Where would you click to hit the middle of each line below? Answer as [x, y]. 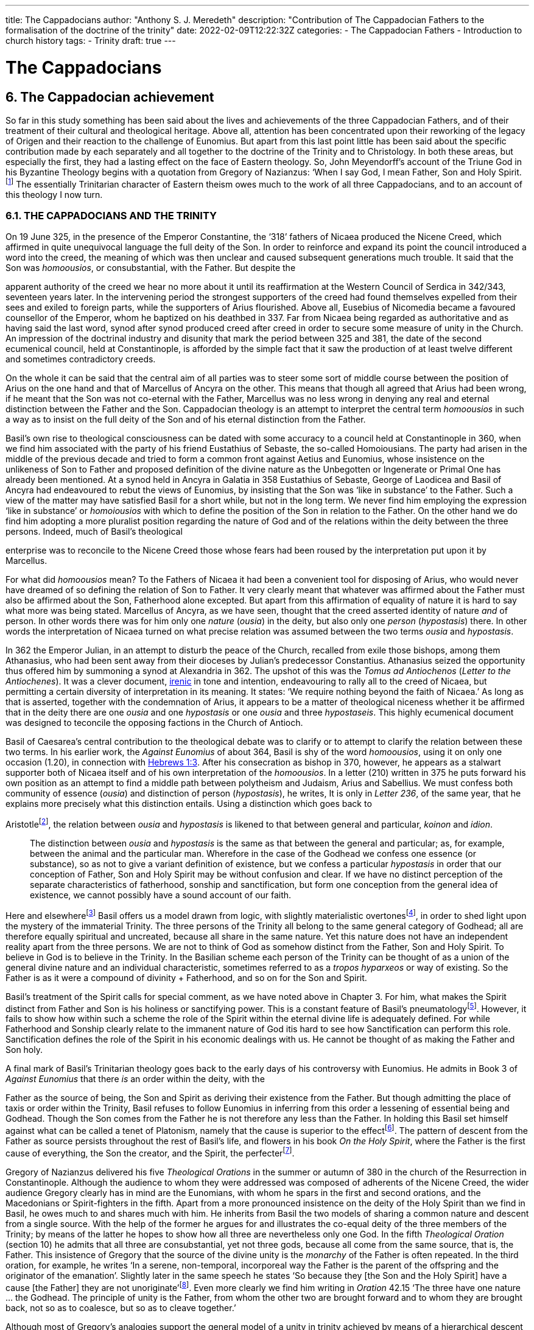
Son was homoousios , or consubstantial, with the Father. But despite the [151, 268]
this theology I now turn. [54, 194]
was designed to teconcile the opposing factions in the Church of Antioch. [154, 723]
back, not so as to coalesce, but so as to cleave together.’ [121, 1308]
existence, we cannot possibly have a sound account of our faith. [161, 895]
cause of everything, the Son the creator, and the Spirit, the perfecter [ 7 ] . [150, 1152]
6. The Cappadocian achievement [110, 97]
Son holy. [24, 1050]
